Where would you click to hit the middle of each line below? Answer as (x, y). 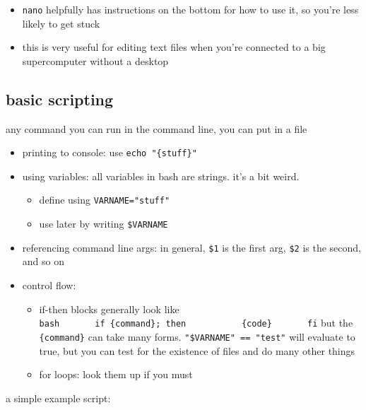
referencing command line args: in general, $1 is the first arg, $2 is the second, (191, 247)
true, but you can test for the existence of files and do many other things (197, 350)
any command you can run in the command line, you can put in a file (157, 128)
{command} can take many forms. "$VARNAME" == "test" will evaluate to (197, 336)
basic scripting (60, 99)
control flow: (49, 285)
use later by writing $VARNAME (104, 224)
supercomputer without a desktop (95, 60)
